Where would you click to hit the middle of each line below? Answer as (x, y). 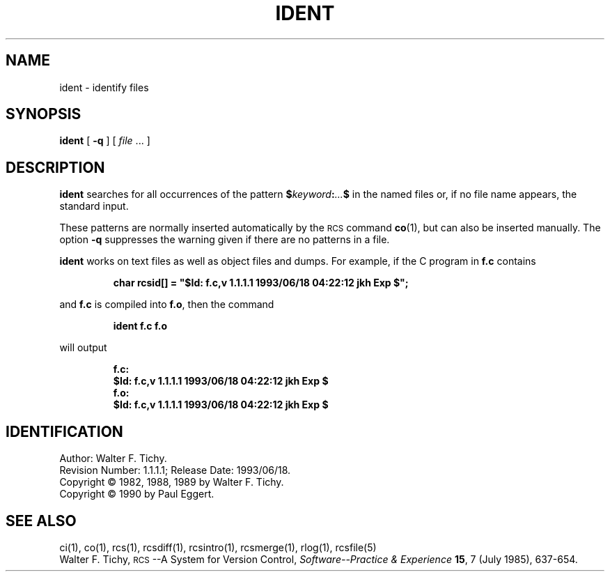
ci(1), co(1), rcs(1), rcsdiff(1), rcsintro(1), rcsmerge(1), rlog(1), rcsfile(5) (218, 547)
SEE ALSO (41, 521)
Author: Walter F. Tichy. (113, 459)
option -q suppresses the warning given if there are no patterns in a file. (225, 240)
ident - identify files (104, 87)
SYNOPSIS (44, 114)
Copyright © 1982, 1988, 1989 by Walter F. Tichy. (172, 482)
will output (83, 348)
